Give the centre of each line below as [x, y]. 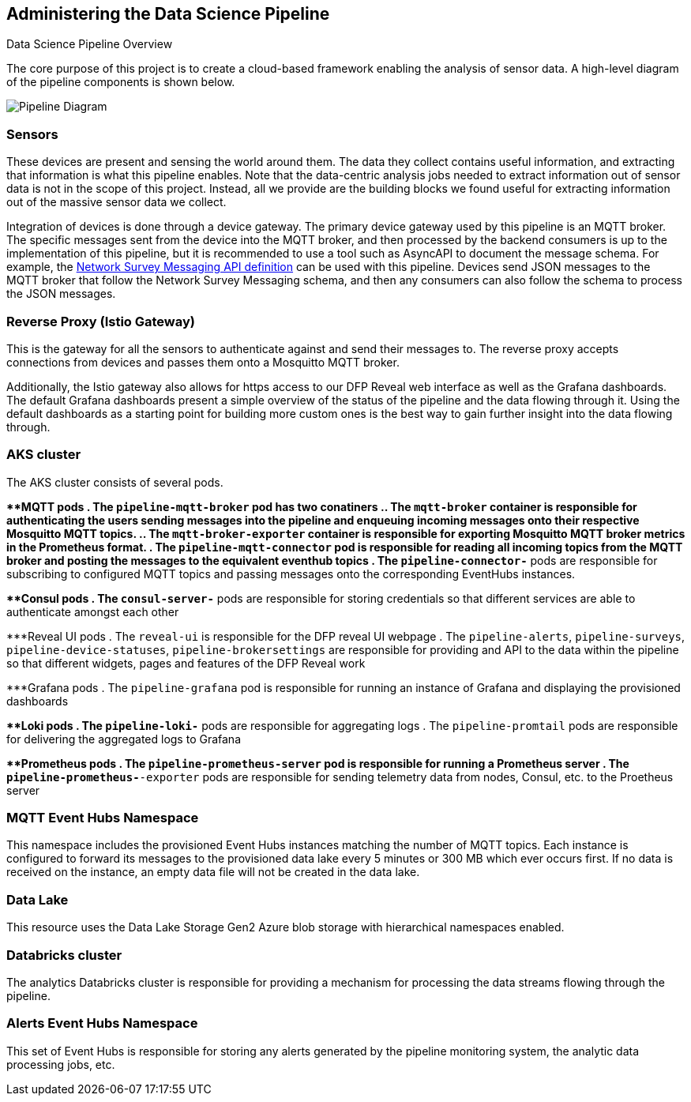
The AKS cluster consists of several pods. [115, 482]
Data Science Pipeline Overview [90, 44]
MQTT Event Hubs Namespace [103, 818]
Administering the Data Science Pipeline [168, 14]
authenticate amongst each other [93, 611]
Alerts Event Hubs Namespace [102, 1023]
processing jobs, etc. [61, 1064]
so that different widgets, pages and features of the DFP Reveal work [186, 663]
